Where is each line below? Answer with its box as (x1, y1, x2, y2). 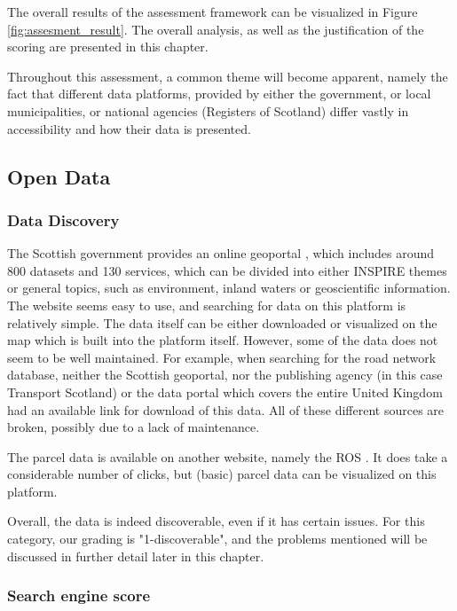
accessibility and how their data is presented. (7, 119, 251, 137)
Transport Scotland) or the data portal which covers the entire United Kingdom (7, 382, 443, 401)
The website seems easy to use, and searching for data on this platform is (7, 295, 406, 314)
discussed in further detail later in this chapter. (7, 546, 264, 565)
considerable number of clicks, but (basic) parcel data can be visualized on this (7, 465, 437, 483)
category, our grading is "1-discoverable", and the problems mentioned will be (7, 529, 428, 548)
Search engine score (7, 584, 151, 607)
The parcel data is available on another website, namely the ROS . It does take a (7, 447, 448, 466)
